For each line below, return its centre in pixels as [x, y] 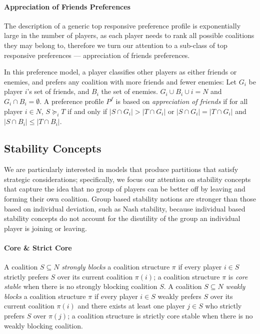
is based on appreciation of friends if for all [182, 101]
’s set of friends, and [58, 91]
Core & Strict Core [38, 247]
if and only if [87, 111]
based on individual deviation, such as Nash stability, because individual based [125, 208]
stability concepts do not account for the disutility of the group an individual [122, 218]
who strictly [223, 306]
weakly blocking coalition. [43, 325]
